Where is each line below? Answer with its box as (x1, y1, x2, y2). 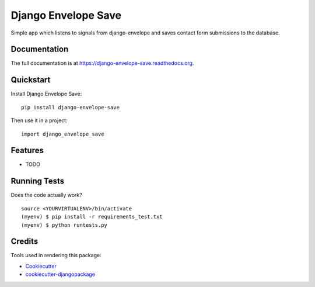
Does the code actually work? (10, 192, 83, 199)
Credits (10, 237, 38, 247)
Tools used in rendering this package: (10, 252, 101, 259)
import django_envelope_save (21, 130, 104, 137)
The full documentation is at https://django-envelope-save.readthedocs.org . (10, 60, 194, 67)
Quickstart (10, 75, 51, 85)
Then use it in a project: (10, 117, 68, 124)
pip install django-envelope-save (21, 104, 120, 110)
